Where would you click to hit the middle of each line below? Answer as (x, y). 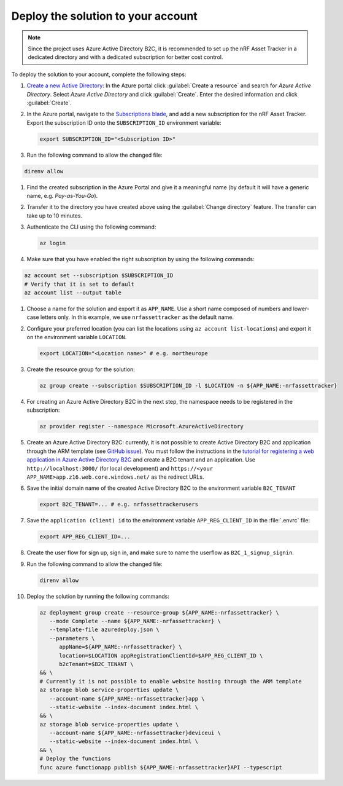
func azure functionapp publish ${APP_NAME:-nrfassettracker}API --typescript (161, 767)
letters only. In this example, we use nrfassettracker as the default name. (137, 317)
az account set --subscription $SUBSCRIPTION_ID (99, 276)
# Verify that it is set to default (79, 284)
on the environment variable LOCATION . (77, 337)
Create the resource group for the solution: (81, 369)
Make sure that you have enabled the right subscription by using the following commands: (141, 259)
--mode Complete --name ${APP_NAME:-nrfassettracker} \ (135, 621)
